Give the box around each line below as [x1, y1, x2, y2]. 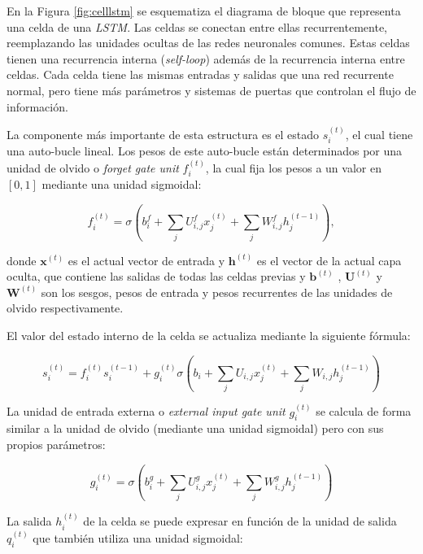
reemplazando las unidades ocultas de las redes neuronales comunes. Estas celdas [7, 34, 410, 51]
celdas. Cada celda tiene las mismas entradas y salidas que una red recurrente [7, 66, 394, 83]
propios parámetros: [7, 436, 106, 453]
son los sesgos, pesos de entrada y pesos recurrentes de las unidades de [41, 283, 393, 300]
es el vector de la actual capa [256, 251, 402, 268]
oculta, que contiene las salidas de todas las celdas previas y [7, 268, 306, 285]
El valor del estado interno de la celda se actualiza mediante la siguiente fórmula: [7, 326, 411, 343]
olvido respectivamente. [7, 299, 124, 316]
